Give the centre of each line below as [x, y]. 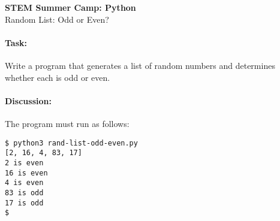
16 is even [26, 173]
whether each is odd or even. [58, 77]
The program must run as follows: [67, 123]
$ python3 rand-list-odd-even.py [71, 143]
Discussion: [28, 100]
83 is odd [24, 193]
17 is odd [24, 203]
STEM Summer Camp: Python [70, 7]
